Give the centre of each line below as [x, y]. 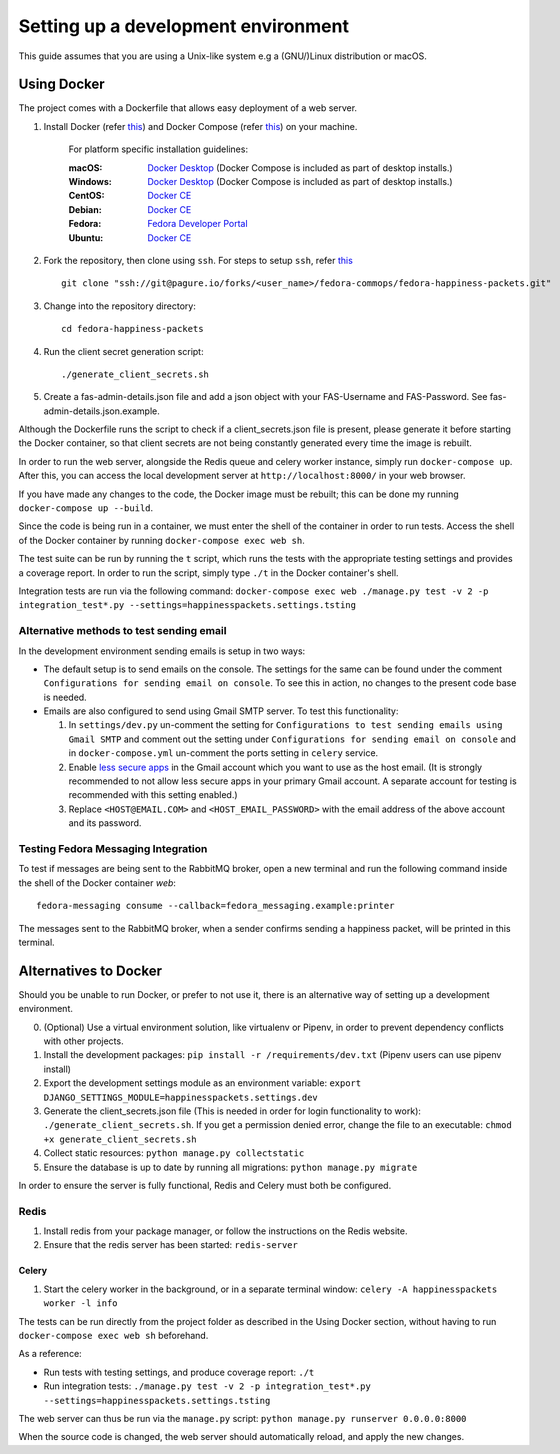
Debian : [85, 209]
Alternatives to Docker [90, 970]
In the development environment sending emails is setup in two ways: [162, 651]
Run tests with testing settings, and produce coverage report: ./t [179, 1372]
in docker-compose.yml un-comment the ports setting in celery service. [223, 753]
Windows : [90, 182]
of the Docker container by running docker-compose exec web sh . [161, 540]
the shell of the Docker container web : [97, 882]
